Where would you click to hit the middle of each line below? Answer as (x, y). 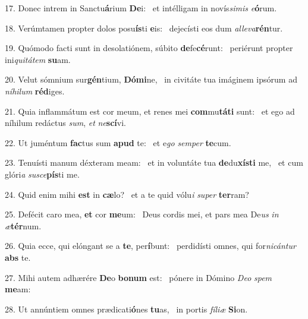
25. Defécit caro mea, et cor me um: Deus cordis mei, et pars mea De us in (142, 214)
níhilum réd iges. (35, 91)
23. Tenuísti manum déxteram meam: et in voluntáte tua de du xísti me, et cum (154, 162)
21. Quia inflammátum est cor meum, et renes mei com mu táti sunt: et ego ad (150, 111)
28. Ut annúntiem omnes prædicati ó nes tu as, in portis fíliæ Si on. (126, 309)
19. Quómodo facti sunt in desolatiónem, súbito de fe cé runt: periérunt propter (149, 48)
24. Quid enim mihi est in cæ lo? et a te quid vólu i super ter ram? (127, 194)
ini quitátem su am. (38, 59)
